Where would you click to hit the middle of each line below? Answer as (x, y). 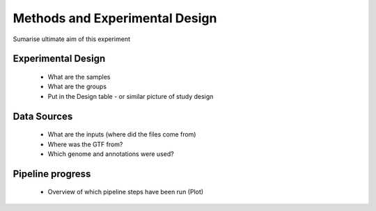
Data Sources (43, 116)
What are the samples (79, 77)
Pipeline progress (52, 174)
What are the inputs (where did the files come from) (122, 134)
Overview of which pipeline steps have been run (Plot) (126, 192)
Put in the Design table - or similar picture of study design (131, 96)
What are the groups (77, 86)
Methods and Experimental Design (115, 18)
